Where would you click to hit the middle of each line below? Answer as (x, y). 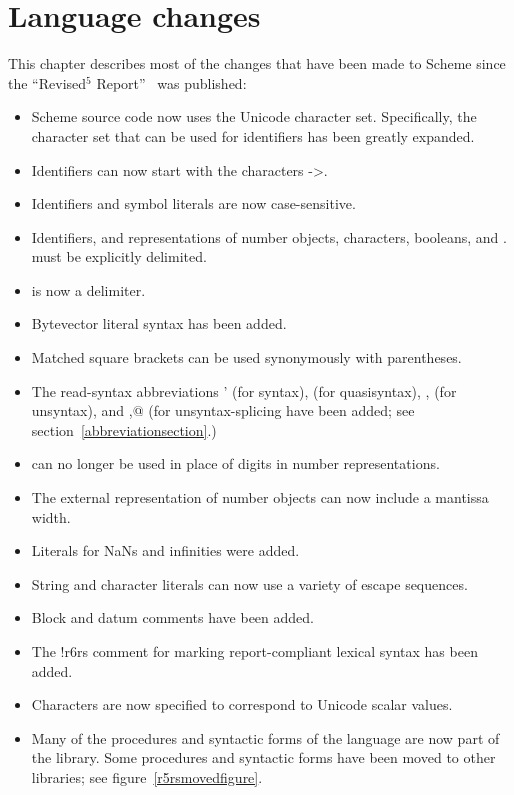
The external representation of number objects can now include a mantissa (260, 497)
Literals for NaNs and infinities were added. (165, 550)
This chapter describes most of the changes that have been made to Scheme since (257, 63)
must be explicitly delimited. (119, 256)
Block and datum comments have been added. (172, 617)
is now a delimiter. (88, 289)
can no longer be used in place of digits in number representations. (235, 463)
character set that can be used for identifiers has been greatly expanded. (253, 135)
